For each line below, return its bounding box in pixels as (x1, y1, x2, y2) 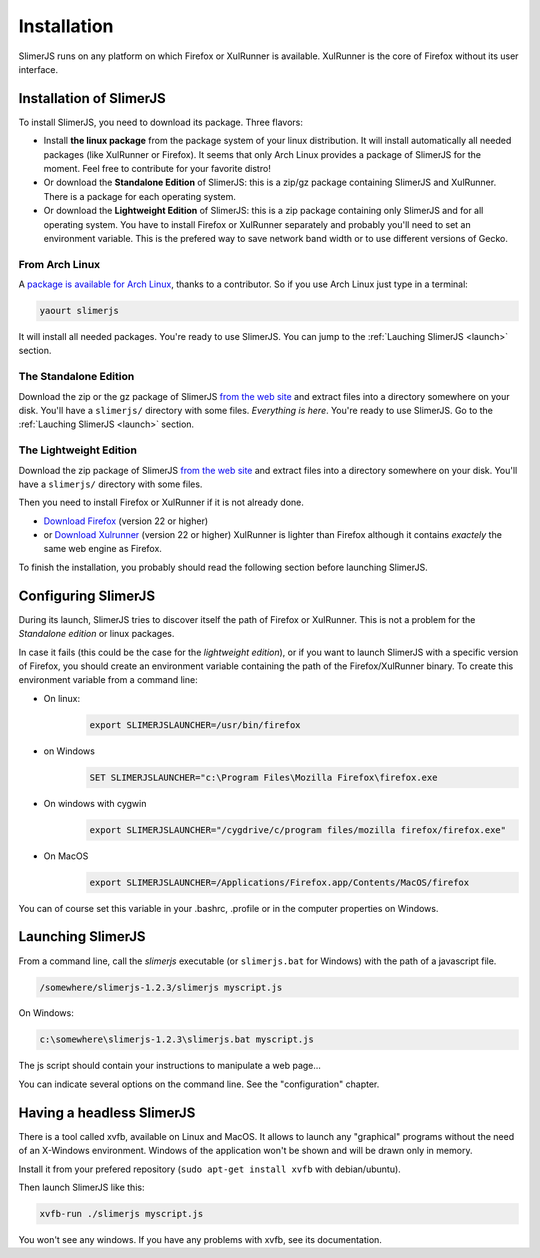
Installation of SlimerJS (18, 90, 166, 107)
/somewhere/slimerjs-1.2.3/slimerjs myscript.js (39, 981, 283, 993)
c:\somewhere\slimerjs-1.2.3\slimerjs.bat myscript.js (39, 1034, 314, 1045)
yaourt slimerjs (39, 305, 120, 317)
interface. (18, 63, 59, 75)
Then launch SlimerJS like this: (18, 1181, 145, 1193)
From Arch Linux (18, 257, 101, 271)
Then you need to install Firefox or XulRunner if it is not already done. (18, 496, 305, 509)
